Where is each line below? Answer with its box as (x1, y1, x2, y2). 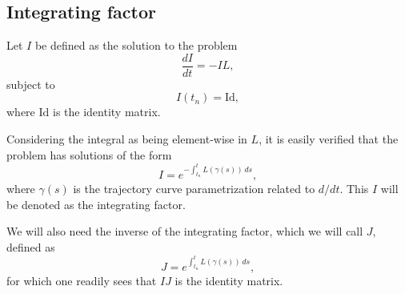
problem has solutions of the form (6, 146, 172, 163)
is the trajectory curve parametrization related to (73, 179, 315, 196)
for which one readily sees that (6, 272, 157, 289)
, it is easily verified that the (259, 131, 399, 147)
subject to (6, 75, 55, 92)
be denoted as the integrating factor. (6, 195, 186, 212)
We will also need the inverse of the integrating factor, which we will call (6, 223, 363, 240)
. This (339, 179, 369, 196)
